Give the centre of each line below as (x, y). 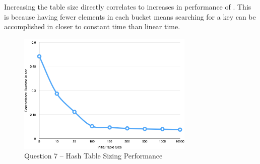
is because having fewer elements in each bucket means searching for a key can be (130, 16)
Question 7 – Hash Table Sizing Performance (93, 156)
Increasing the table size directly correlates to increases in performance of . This (128, 7)
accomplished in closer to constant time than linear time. (92, 26)
